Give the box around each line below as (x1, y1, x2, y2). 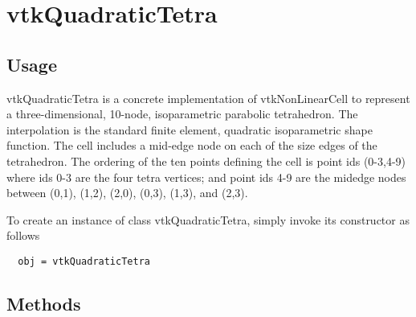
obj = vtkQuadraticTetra (18, 255, 150, 267)
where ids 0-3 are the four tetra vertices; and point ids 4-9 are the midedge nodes (6, 168, 406, 185)
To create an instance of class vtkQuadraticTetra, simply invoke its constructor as (6, 211, 410, 228)
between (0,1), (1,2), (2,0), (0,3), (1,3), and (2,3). (6, 184, 248, 201)
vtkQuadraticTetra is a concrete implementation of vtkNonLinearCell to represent (6, 89, 410, 106)
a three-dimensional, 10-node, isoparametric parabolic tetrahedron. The (6, 105, 358, 122)
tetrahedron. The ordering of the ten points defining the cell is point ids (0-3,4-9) (6, 152, 406, 169)
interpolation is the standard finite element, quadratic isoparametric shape (6, 121, 373, 138)
